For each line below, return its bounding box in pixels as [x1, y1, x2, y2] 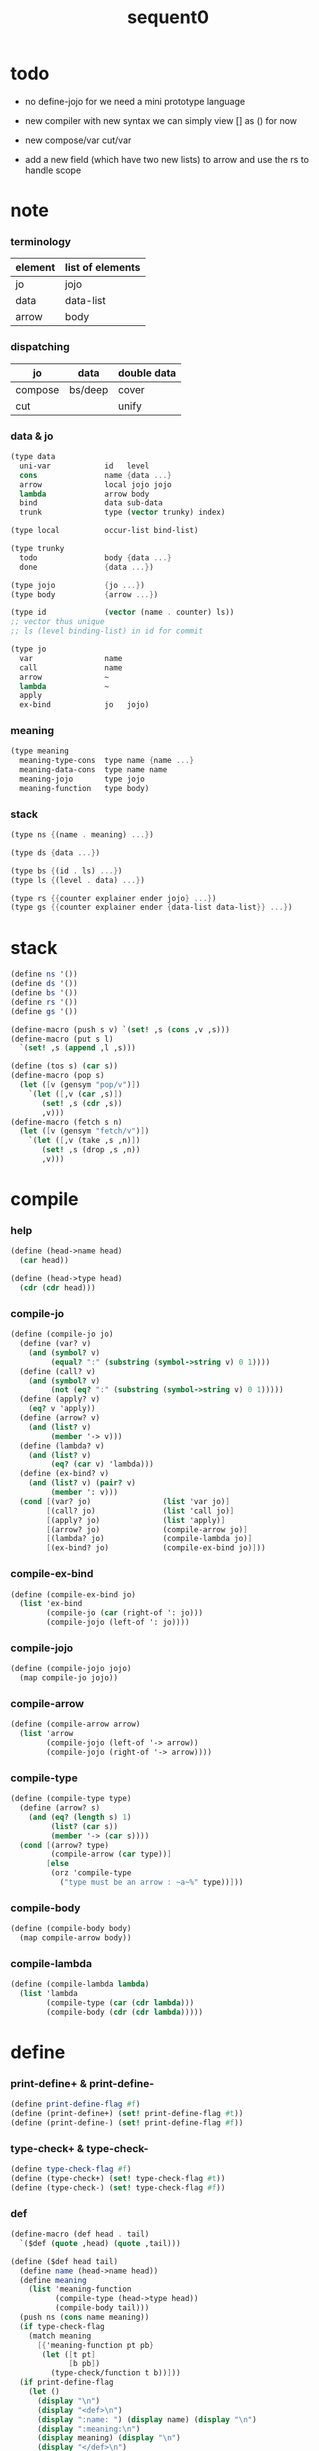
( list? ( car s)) [50, 1821, 118, 1831]
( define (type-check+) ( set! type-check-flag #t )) [10, 2174, 226, 2184]
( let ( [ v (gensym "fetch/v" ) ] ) [19, 1126, 150, 1136]
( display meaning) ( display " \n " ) [36, 2433, 182, 2443]
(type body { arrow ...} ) [10, 589, 159, 600]
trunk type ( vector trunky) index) [19, 507, 226, 518]
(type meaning [10, 746, 70, 756]
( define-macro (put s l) [10, 1034, 114, 1044]
